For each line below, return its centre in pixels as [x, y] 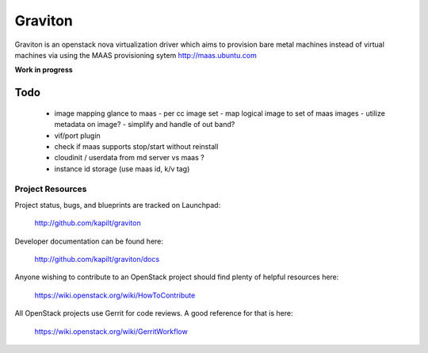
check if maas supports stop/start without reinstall [136, 146]
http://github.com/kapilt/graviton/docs [97, 259]
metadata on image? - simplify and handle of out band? [145, 125]
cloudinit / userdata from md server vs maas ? [130, 158]
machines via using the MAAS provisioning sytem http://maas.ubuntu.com [136, 55]
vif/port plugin [77, 136]
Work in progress [44, 70]
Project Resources [51, 189]
